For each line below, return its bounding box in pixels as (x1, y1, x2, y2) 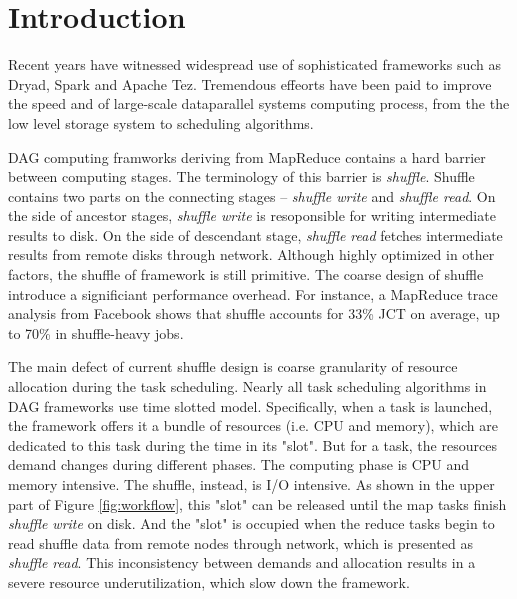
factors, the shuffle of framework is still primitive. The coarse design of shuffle (8, 264, 484, 285)
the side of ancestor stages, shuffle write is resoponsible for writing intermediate (8, 205, 496, 226)
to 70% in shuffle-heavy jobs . (8, 322, 184, 343)
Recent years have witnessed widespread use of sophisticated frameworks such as (8, 54, 501, 75)
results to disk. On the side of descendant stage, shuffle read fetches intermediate (8, 224, 503, 245)
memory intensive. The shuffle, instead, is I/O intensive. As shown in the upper (8, 474, 495, 494)
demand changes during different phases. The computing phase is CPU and (8, 454, 470, 475)
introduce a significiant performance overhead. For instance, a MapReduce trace (8, 283, 498, 304)
